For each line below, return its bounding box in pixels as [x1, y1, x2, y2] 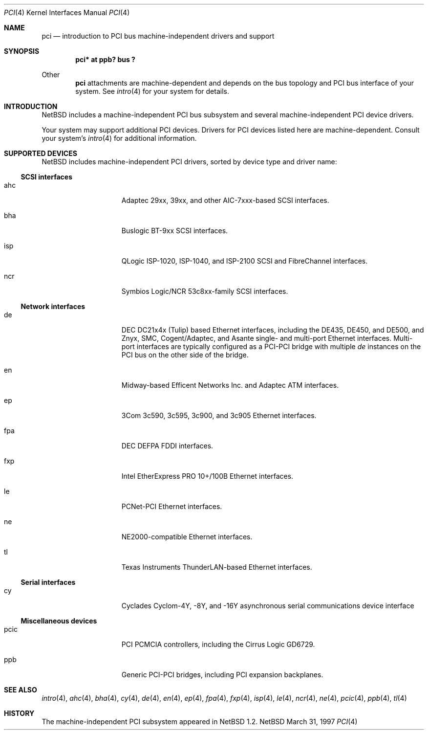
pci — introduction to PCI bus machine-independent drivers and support [42, 32, 275, 40]
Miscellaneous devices [21, 617, 97, 625]
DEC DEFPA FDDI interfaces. [121, 442, 214, 450]
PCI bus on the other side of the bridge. [121, 351, 249, 359]
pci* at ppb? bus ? [75, 55, 135, 64]
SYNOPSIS [4, 47, 40, 55]
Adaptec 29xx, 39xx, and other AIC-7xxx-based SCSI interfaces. [121, 196, 329, 204]
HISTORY [4, 709, 35, 717]
